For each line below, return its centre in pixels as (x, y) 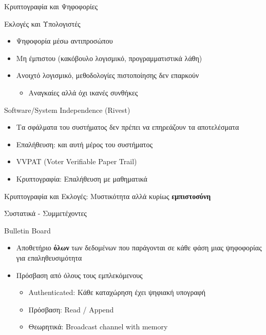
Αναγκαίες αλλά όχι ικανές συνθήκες (83, 92)
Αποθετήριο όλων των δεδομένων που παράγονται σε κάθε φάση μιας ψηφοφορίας (139, 248)
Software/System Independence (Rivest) (67, 110)
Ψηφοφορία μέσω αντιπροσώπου (64, 41)
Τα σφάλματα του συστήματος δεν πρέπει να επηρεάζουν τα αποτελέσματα (128, 127)
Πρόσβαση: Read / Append (71, 309)
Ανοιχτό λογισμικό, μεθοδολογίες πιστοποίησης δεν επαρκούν (108, 75)
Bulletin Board (27, 230)
